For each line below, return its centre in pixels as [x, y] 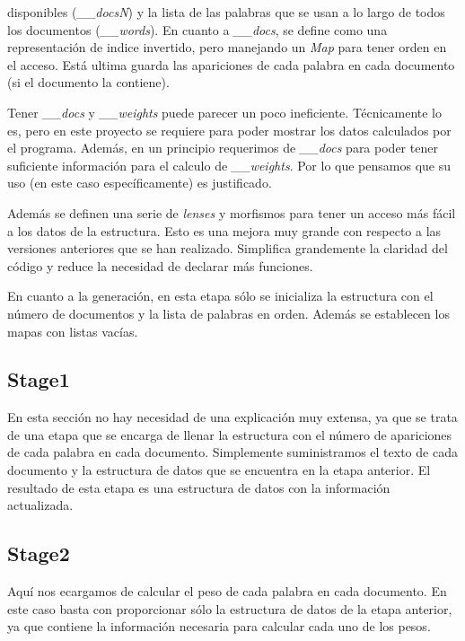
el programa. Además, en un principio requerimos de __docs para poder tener [223, 148]
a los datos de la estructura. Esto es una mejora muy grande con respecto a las [224, 230]
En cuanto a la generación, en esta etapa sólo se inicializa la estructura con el [220, 296]
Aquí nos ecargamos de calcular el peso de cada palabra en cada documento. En [227, 591]
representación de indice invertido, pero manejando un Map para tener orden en [227, 47]
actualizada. [40, 505]
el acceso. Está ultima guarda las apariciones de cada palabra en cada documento [231, 64]
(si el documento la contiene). [88, 82]
